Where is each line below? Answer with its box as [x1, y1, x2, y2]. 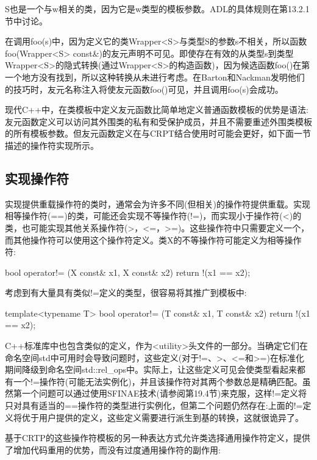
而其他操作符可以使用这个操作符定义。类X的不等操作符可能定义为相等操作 [5, 233, 302, 246]
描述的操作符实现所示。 [5, 138, 99, 151]
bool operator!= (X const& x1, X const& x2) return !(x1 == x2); [5, 265, 251, 278]
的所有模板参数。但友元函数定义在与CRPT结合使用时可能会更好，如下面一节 [5, 127, 312, 140]
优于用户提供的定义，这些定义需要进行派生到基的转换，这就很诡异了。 [21, 411, 304, 423]
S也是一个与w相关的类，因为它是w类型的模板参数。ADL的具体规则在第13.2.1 [5, 2, 310, 15]
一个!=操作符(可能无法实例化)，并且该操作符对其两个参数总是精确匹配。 [13, 375, 302, 387]
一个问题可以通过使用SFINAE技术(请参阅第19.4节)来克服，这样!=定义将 [21, 387, 307, 400]
